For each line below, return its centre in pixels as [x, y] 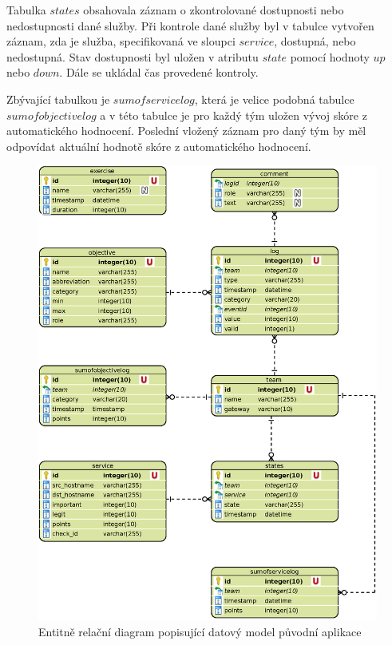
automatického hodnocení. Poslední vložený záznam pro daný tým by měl [186, 131]
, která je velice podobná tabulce [274, 99]
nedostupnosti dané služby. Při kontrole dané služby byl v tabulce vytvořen [190, 25]
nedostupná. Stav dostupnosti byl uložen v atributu [133, 56]
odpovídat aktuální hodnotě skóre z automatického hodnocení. [159, 146]
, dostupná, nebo [315, 41]
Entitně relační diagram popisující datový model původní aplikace [200, 631]
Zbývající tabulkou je [58, 99]
